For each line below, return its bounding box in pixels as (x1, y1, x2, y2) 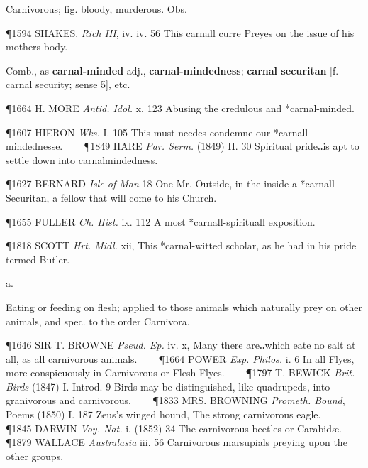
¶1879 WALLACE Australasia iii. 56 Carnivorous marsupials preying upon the (6, 435, 347, 450)
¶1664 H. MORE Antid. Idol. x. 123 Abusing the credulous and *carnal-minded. (6, 100, 355, 115)
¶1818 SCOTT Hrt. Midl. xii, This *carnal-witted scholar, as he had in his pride (6, 238, 357, 253)
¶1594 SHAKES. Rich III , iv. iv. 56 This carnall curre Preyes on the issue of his (6, 25, 355, 40)
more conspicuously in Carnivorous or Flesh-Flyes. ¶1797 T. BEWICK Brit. (6, 365, 355, 380)
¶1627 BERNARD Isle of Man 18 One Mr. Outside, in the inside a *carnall (6, 176, 335, 191)
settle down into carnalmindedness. (6, 152, 158, 167)
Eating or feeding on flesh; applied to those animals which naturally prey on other (6, 299, 363, 314)
